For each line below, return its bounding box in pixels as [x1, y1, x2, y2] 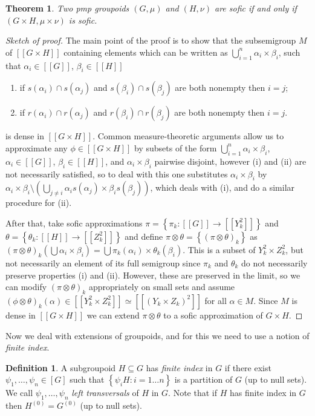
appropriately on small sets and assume [88, 280, 235, 293]
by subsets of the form [134, 141, 217, 154]
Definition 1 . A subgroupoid [5, 361, 116, 374]
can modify [5, 280, 47, 293]
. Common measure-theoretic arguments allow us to [93, 130, 284, 142]
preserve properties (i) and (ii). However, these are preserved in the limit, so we [5, 268, 300, 281]
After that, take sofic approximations [5, 216, 143, 229]
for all [204, 294, 227, 306]
